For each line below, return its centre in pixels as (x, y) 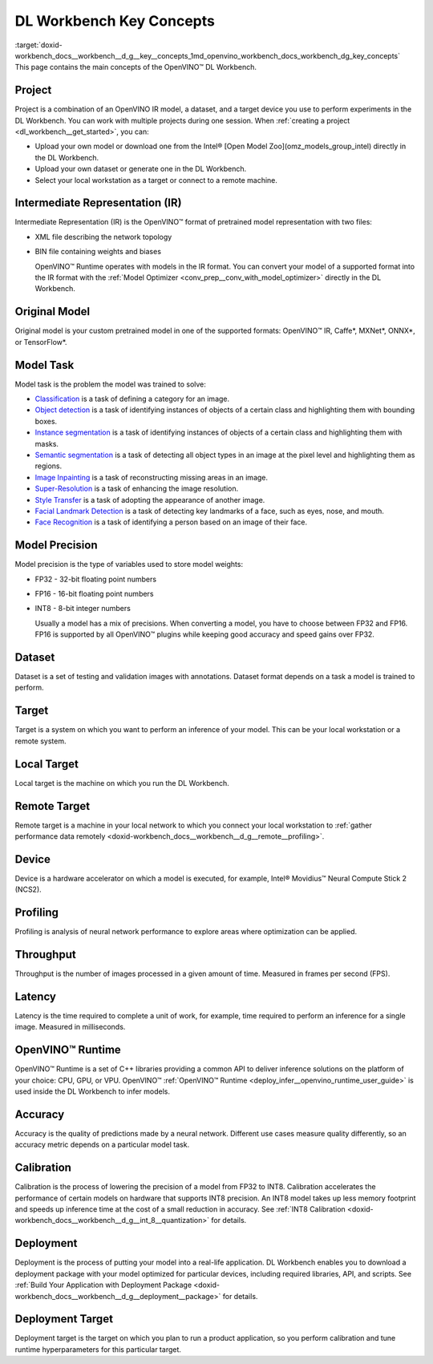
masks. (47, 443)
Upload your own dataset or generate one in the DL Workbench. (141, 169)
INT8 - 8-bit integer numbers (83, 609)
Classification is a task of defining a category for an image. (132, 399)
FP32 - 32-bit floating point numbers (95, 579)
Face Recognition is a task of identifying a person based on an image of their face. (171, 522)
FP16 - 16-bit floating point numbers (94, 594)
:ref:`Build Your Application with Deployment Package (103, 1285)
